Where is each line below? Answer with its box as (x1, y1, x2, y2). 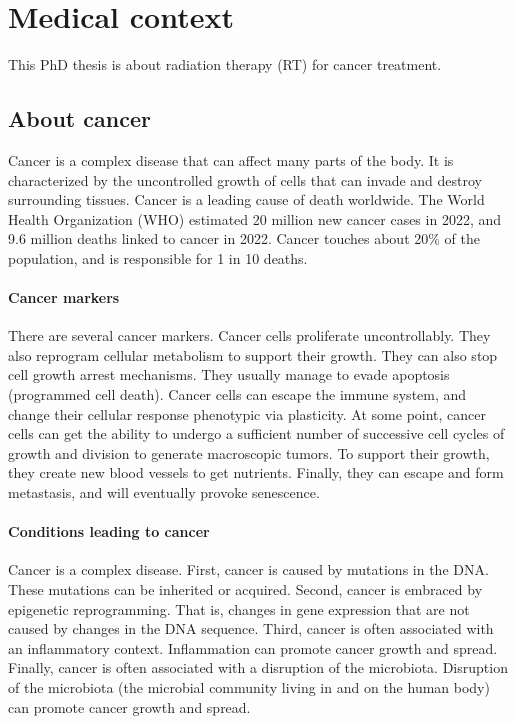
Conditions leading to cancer (8, 521, 210, 542)
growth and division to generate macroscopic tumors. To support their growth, (8, 442, 490, 463)
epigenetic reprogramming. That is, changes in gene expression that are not (8, 598, 470, 619)
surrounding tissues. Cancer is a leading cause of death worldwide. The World (8, 189, 485, 210)
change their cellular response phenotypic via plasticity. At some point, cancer (8, 403, 487, 424)
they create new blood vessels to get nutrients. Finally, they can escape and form (8, 462, 504, 483)
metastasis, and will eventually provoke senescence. (8, 482, 320, 503)
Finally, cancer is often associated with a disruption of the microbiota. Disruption (8, 657, 508, 678)
